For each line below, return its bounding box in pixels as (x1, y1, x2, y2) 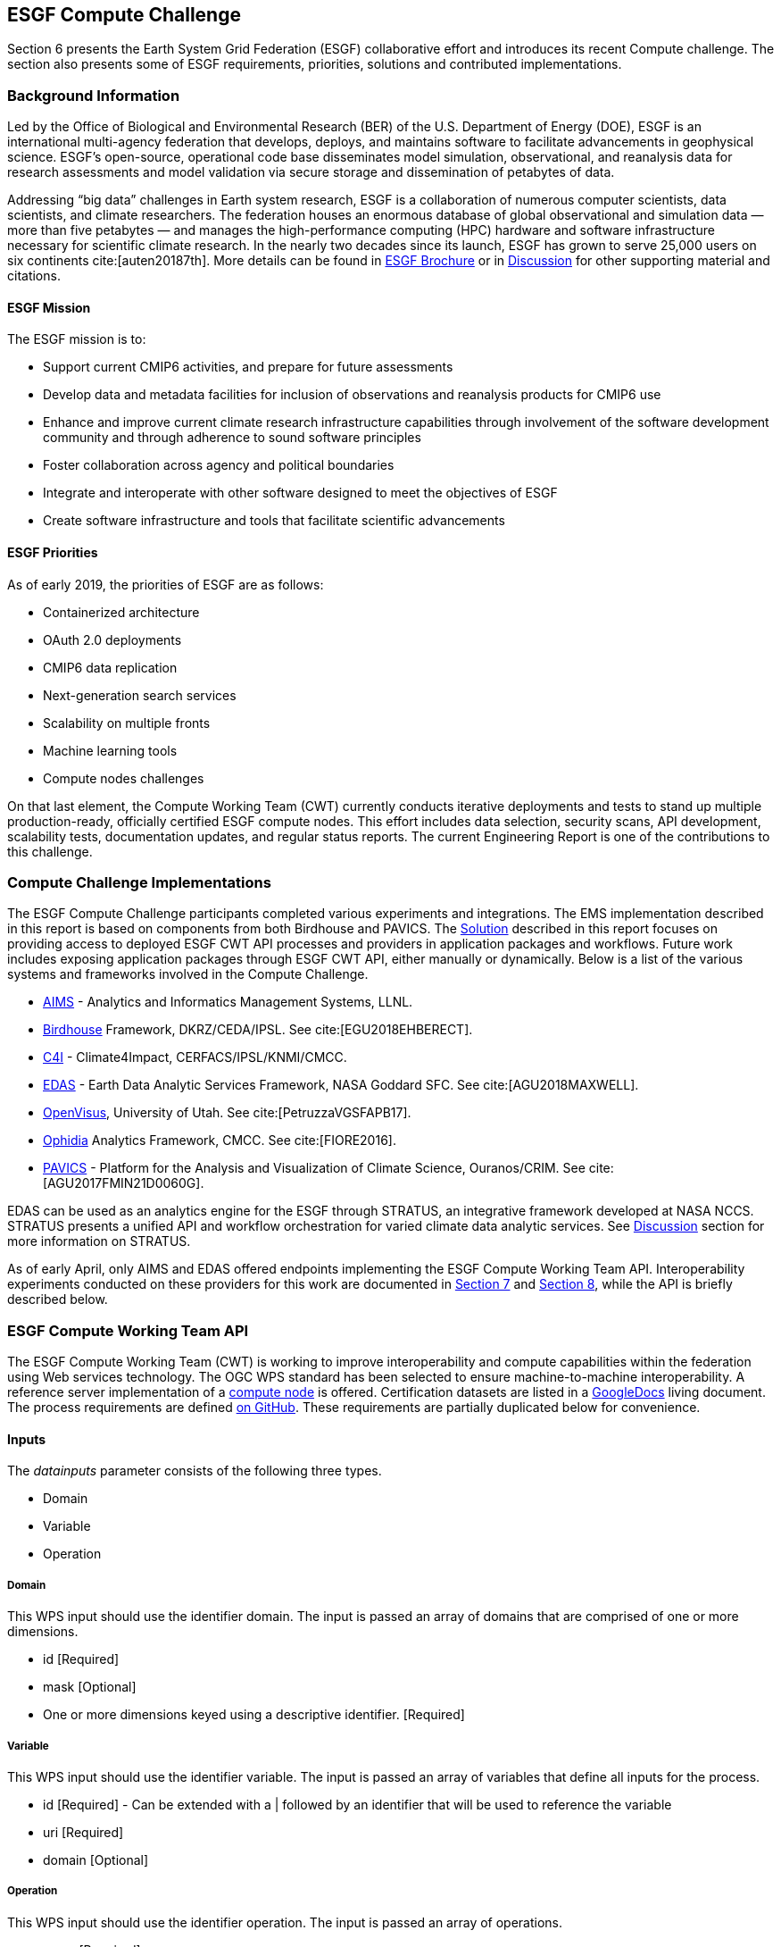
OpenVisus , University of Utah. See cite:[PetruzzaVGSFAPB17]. (43, 1105, 411, 1121)
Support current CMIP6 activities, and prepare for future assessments (43, 359, 453, 375)
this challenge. (7, 843, 93, 859)
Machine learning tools (43, 742, 178, 758)
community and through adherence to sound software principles (43, 430, 421, 446)
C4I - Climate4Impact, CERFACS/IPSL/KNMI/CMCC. (43, 1049, 347, 1065)
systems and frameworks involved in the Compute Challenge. (7, 966, 369, 982)
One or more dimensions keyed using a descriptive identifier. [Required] (43, 1707, 465, 1723)
